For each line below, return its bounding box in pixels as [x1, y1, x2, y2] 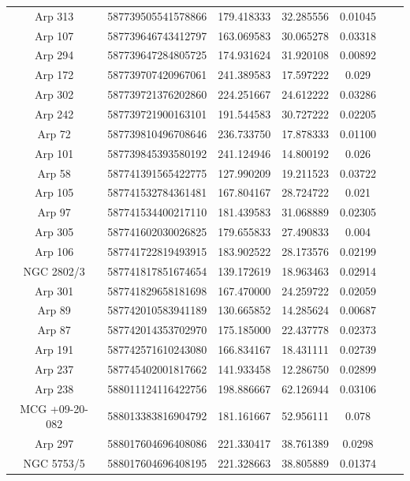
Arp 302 [34, 86, 74, 103]
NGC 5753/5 [23, 454, 85, 471]
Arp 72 [37, 125, 71, 141]
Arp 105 [34, 184, 74, 201]
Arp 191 [34, 341, 74, 358]
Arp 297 [34, 435, 74, 452]
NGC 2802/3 [23, 262, 85, 279]
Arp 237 [34, 360, 74, 377]
